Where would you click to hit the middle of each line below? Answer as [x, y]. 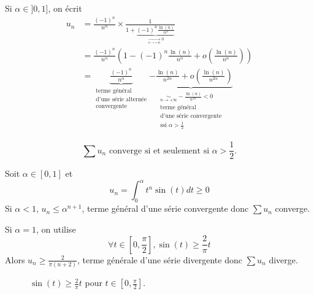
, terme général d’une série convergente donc [165, 208]
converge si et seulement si [159, 151]
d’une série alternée [121, 100]
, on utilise [56, 229]
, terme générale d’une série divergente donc [159, 259]
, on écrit [65, 8]
